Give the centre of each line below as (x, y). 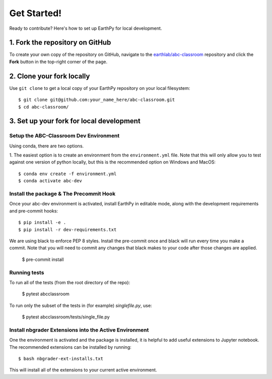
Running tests (27, 273)
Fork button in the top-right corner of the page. (58, 62)
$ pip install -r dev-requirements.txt (67, 229)
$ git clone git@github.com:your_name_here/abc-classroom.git (97, 100)
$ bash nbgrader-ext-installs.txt (61, 359)
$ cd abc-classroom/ (44, 107)
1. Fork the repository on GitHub (60, 43)
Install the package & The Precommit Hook (62, 194)
